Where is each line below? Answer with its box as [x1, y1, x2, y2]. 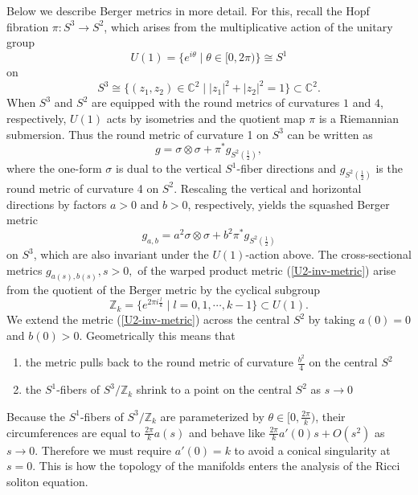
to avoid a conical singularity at [234, 441, 391, 458]
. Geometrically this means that [79, 326, 236, 343]
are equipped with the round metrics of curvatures [91, 94, 340, 111]
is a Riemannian [318, 109, 399, 126]
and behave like [188, 423, 265, 440]
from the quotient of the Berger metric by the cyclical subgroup [6, 280, 321, 297]
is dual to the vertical [116, 160, 222, 177]
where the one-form [6, 160, 102, 177]
